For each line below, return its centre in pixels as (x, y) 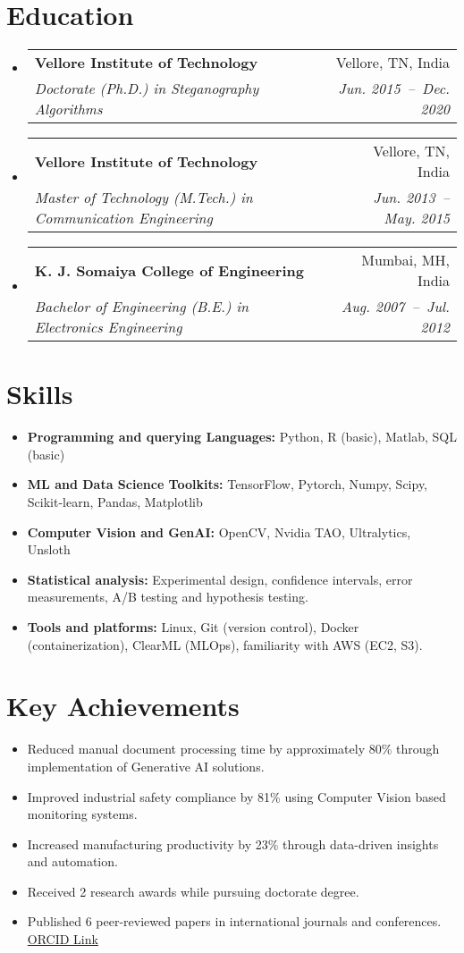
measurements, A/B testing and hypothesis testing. (168, 597)
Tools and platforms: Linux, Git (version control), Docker (193, 627)
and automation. (72, 861)
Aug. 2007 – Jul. (396, 307)
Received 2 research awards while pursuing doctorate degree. (193, 891)
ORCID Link (63, 939)
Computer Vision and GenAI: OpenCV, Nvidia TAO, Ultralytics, (219, 531)
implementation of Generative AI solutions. (146, 766)
